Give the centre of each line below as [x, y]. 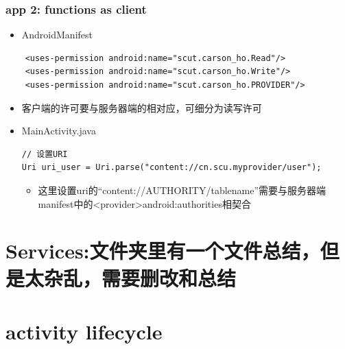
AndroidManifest [57, 35]
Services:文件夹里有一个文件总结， [163, 251]
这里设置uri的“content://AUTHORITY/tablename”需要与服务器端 [182, 190]
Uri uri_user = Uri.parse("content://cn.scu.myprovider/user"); [171, 168]
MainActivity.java [59, 131]
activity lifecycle [84, 331]
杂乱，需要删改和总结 [140, 277]
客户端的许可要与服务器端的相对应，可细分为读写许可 [142, 107]
